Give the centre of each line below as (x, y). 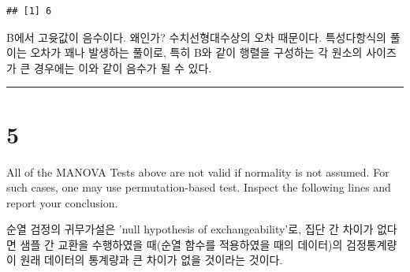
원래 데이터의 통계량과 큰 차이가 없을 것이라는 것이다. (151, 260)
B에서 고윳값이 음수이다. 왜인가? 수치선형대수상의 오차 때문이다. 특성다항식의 (196, 37)
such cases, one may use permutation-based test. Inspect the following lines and (199, 187)
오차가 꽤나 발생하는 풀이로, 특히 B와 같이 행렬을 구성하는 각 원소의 (196, 52)
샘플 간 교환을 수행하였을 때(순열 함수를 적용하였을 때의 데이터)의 (181, 244)
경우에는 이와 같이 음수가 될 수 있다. (123, 67)
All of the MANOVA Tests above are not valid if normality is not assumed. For (198, 171)
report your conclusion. (62, 202)
